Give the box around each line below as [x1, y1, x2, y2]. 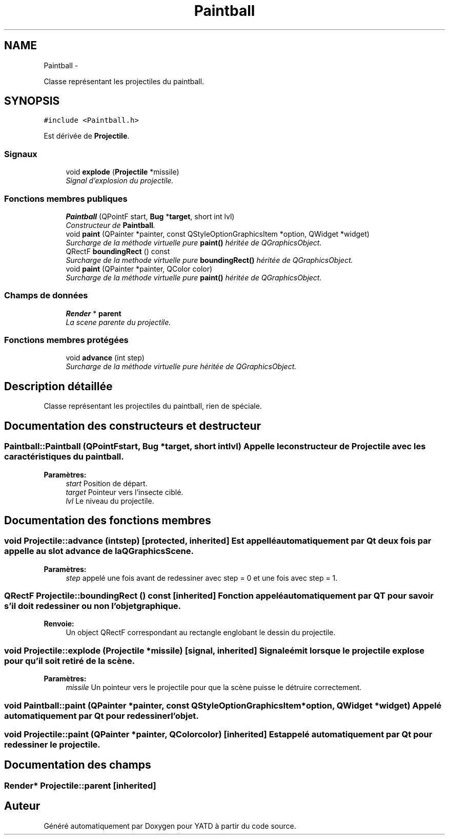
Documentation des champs [4, 758, 151, 772]
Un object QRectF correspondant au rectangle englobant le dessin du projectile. [66, 628, 336, 637]
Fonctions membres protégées [4, 335, 129, 346]
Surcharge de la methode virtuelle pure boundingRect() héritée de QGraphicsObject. [66, 255, 353, 264]
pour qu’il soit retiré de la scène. [4, 655, 135, 666]
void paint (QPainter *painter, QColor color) [66, 264, 213, 273]
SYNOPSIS [4, 94, 60, 108]
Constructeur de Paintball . [66, 220, 155, 230]
